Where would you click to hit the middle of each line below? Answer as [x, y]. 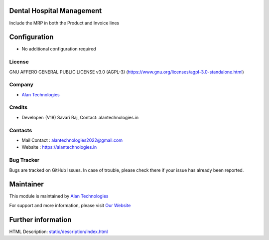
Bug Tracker [24, 160]
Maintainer [27, 184]
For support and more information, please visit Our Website [70, 205]
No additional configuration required [59, 49]
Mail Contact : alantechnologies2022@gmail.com [72, 140]
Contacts [21, 130]
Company [21, 85]
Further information [40, 220]
